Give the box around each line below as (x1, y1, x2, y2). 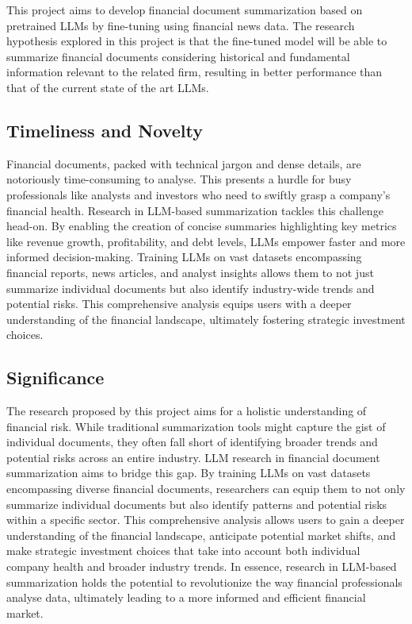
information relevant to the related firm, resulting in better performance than (6, 64, 383, 80)
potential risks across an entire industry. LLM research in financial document (6, 449, 380, 465)
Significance (6, 365, 105, 390)
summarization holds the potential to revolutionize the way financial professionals (6, 573, 402, 590)
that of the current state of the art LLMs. (6, 79, 209, 95)
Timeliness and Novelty (6, 117, 203, 142)
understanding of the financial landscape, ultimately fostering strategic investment (6, 310, 406, 327)
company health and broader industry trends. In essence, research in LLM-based (6, 558, 397, 575)
